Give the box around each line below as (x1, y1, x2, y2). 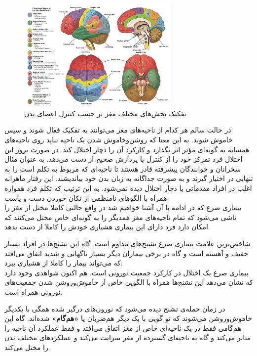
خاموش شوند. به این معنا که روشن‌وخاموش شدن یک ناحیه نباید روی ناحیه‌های (4, 134, 233, 145)
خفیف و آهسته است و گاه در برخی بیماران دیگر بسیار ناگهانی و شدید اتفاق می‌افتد (4, 248, 249, 258)
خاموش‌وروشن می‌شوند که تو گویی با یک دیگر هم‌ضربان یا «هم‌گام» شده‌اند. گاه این (4, 313, 252, 323)
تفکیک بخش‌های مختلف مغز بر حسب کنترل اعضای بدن (24, 108, 186, 118)
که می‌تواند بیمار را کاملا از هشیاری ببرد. (4, 258, 123, 268)
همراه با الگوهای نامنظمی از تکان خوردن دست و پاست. (4, 192, 169, 203)
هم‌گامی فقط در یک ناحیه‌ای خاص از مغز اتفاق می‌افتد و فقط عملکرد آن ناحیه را (4, 322, 242, 333)
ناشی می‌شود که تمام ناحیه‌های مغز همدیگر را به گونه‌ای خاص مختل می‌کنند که (4, 212, 237, 222)
